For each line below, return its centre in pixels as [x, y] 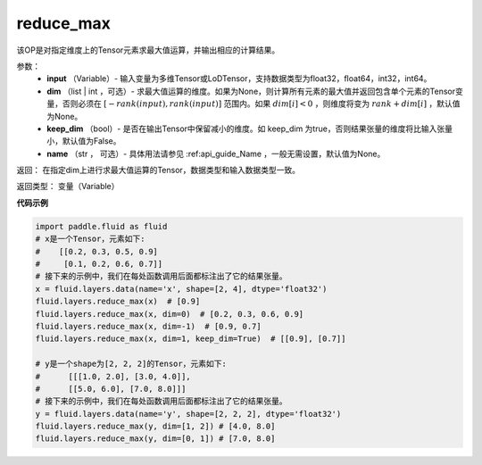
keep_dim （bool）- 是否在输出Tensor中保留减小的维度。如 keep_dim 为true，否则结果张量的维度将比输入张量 [249, 129]
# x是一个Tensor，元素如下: [90, 239]
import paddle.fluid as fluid [101, 226]
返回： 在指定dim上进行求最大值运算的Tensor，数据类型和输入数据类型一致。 [158, 170]
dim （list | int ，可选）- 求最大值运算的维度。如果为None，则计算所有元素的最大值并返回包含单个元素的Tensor [251, 91]
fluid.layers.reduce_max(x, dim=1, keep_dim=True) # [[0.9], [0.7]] [191, 339]
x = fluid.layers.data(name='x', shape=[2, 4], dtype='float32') [181, 289]
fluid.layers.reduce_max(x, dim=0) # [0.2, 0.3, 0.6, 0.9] [170, 314]
